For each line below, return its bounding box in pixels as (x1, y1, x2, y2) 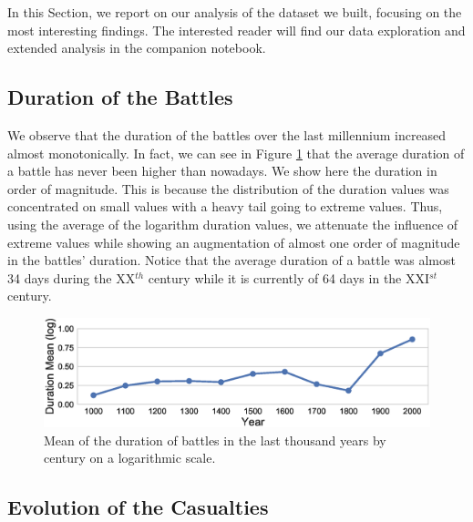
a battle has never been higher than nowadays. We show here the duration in (7, 161, 437, 180)
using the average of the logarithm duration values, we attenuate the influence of (7, 214, 458, 233)
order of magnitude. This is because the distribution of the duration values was (7, 179, 449, 198)
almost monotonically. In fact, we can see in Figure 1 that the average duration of (7, 143, 465, 162)
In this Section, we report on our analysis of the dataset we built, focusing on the (7, 3, 462, 21)
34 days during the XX (7, 268, 136, 287)
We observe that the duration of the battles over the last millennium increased (7, 125, 447, 144)
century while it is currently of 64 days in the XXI (148, 268, 430, 287)
